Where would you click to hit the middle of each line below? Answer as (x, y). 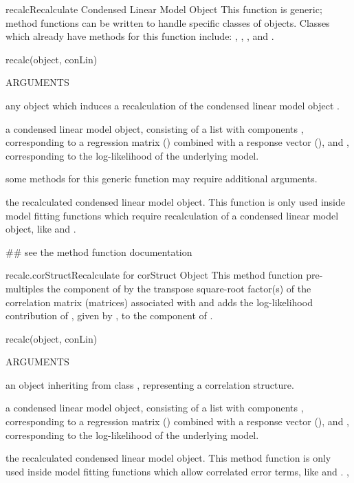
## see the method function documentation (99, 251)
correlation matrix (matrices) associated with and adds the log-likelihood (159, 302)
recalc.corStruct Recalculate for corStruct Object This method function (154, 275)
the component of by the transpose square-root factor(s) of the (179, 288)
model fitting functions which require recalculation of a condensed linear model (172, 215)
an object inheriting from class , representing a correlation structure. (150, 384)
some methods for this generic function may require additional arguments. (162, 179)
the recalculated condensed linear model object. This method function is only (168, 458)
